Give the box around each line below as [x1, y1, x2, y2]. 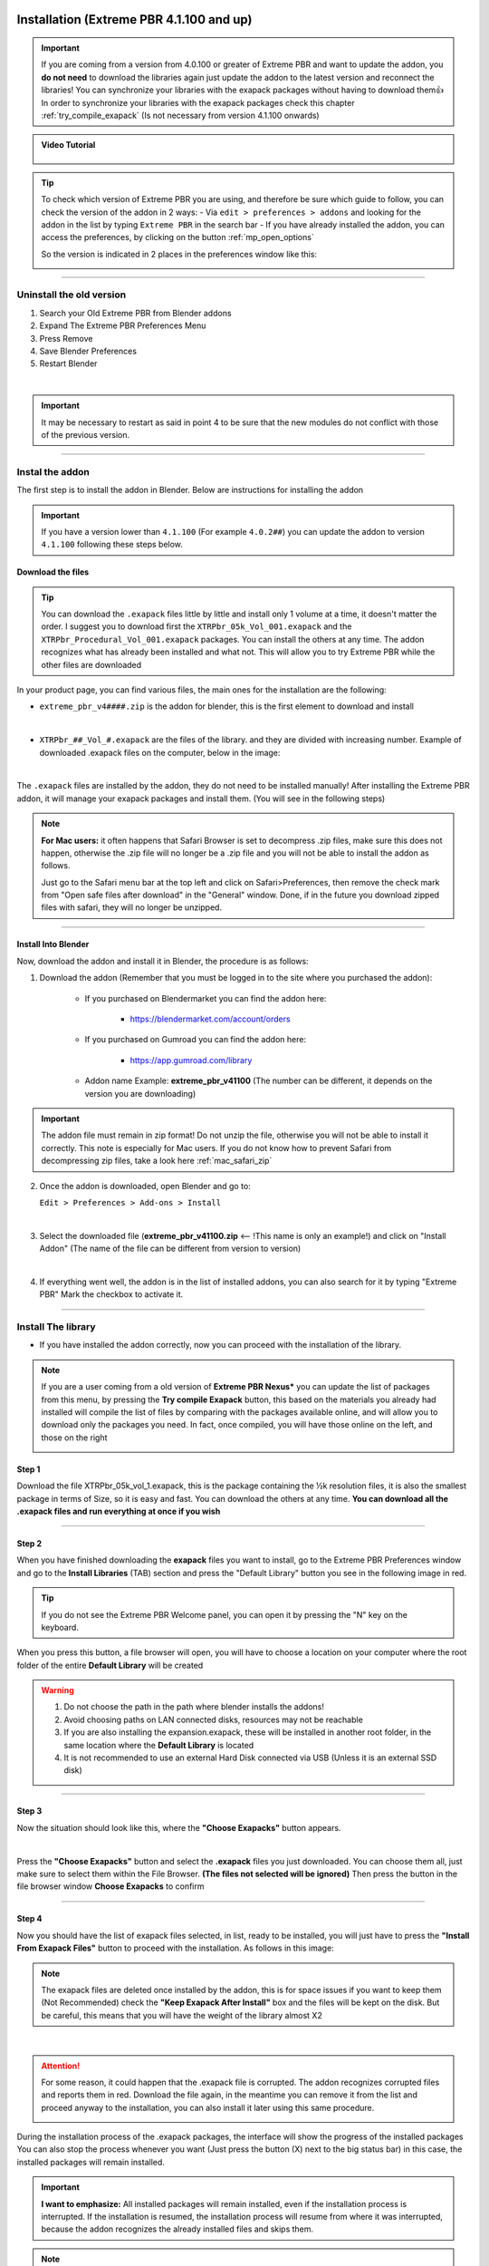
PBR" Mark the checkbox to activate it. [39, 1289, 184, 1300]
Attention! [41, 2060, 81, 2071]
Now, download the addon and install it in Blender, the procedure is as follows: [16, 955, 309, 966]
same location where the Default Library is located [63, 1739, 254, 1750]
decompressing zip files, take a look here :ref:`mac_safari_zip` [41, 1156, 273, 1167]
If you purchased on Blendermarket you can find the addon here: [84, 993, 327, 1003]
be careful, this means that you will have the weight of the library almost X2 [41, 2009, 323, 2020]
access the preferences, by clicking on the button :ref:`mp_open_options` [41, 232, 314, 243]
